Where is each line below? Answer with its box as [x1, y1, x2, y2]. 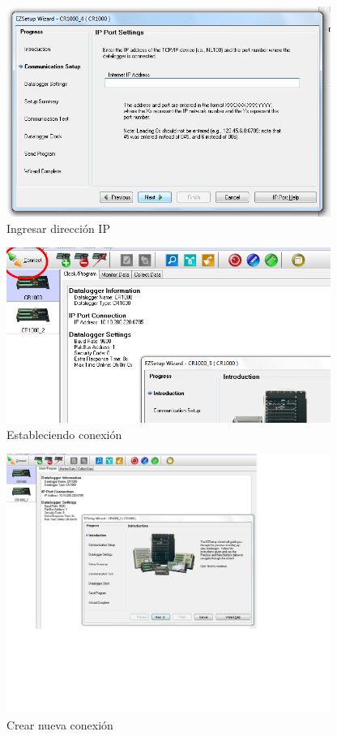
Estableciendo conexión [6, 425, 122, 442]
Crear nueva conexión [6, 716, 113, 733]
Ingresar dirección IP [6, 219, 110, 236]
